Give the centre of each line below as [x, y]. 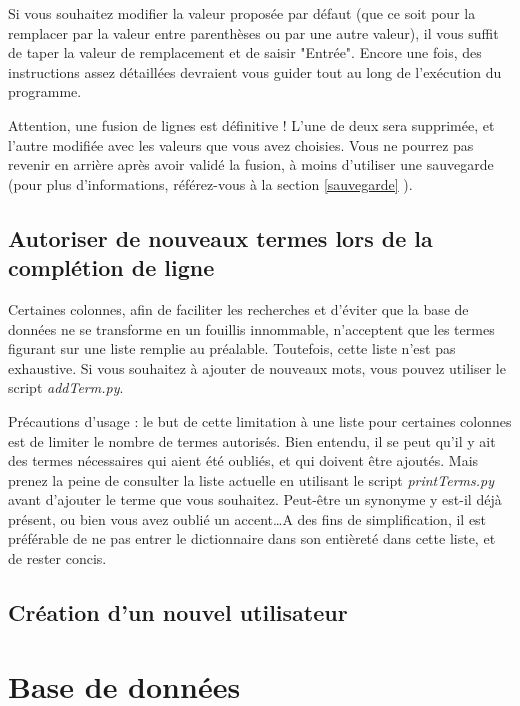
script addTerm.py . [66, 387]
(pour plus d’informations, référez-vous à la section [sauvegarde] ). [210, 183]
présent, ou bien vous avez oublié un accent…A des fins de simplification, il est [247, 518]
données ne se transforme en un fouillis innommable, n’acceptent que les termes [251, 328]
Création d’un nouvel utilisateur [178, 612]
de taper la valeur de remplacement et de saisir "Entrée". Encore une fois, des [245, 52]
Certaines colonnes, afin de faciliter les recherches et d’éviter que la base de [238, 308]
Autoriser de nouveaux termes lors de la [220, 237]
